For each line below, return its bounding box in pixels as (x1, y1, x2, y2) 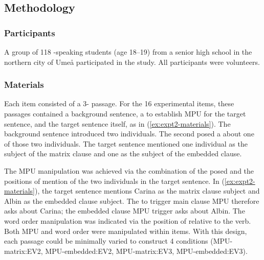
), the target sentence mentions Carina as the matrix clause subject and (35, 185, 260, 196)
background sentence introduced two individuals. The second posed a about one (4, 128, 254, 139)
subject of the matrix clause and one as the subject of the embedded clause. (4, 148, 242, 159)
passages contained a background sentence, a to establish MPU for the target (4, 108, 246, 119)
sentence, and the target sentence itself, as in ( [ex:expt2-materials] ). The (4, 118, 231, 129)
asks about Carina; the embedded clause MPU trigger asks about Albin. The (4, 205, 245, 216)
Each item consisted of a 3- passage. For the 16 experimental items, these (4, 98, 234, 109)
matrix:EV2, (4, 245, 43, 256)
